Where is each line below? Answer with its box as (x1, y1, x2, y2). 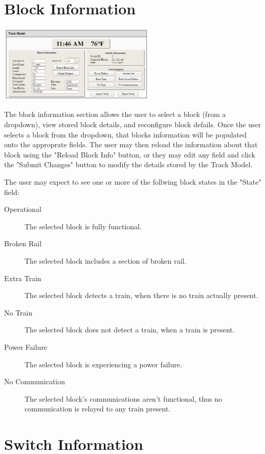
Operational (4, 204, 41, 214)
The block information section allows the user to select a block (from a (4, 109, 226, 120)
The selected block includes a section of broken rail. (25, 255, 187, 266)
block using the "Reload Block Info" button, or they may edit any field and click (4, 149, 255, 160)
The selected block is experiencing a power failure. (25, 359, 182, 369)
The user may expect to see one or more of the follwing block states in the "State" (4, 176, 261, 187)
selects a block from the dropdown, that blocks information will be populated (4, 129, 247, 140)
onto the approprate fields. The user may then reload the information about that (4, 139, 258, 150)
